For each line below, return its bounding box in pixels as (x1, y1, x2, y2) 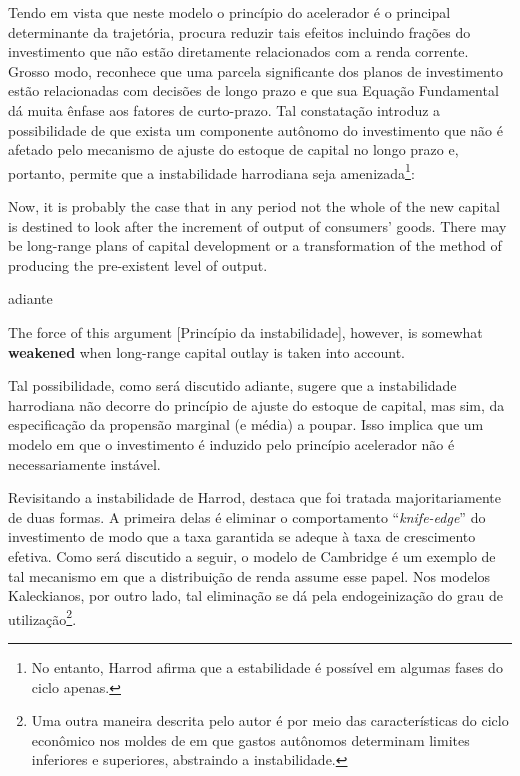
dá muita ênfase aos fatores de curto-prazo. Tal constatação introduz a (8, 99, 441, 120)
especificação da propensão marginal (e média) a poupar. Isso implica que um (8, 414, 484, 435)
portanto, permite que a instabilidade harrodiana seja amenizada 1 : (8, 159, 415, 183)
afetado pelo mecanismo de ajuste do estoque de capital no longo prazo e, (8, 139, 459, 160)
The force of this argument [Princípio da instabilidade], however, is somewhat (8, 321, 483, 342)
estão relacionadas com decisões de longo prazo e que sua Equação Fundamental (8, 80, 499, 101)
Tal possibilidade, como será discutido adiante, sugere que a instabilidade (8, 375, 457, 396)
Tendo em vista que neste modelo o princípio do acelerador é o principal (8, 2, 451, 22)
